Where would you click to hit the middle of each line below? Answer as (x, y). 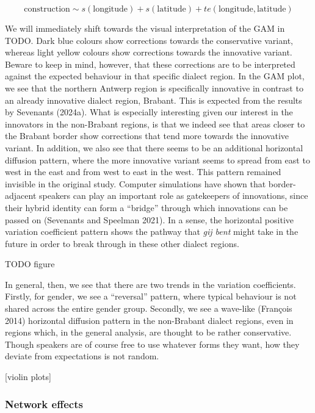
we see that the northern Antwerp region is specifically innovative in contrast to (154, 88)
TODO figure (30, 264)
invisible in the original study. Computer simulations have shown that (136, 183)
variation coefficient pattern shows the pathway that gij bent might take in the (152, 232)
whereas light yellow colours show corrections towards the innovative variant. (149, 52)
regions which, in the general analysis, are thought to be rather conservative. (148, 332)
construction (47, 9)
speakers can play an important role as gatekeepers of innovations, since (173, 196)
